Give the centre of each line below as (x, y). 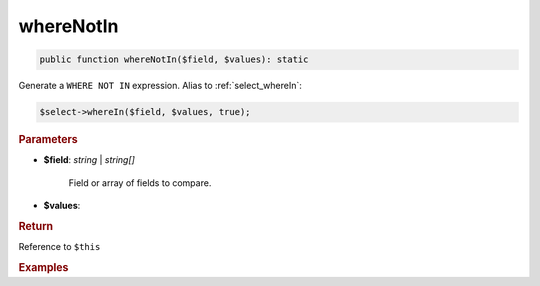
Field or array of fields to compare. (140, 182)
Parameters (48, 140)
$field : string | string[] (89, 160)
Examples (43, 267)
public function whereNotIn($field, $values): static (174, 59)
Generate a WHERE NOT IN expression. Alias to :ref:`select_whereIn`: (160, 86)
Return (36, 226)
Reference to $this (59, 247)
